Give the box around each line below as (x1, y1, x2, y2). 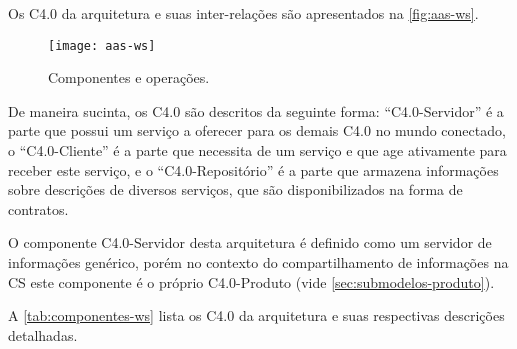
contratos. (8, 198, 69, 219)
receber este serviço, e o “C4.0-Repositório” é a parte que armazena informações (8, 159, 499, 180)
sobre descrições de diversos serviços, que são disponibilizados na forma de (8, 179, 463, 200)
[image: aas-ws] (48, 38, 156, 53)
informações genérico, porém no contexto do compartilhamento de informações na (8, 252, 509, 272)
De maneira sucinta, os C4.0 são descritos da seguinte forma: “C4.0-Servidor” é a (8, 100, 504, 121)
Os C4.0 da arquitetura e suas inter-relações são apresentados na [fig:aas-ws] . (8, 3, 479, 23)
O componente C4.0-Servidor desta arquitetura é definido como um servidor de (8, 232, 492, 253)
